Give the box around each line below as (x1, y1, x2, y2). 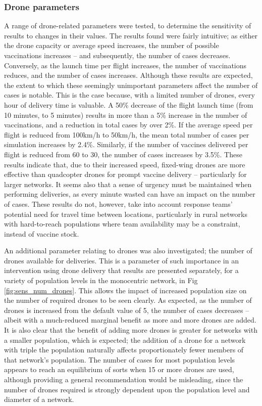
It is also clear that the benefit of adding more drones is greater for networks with (4, 325, 257, 335)
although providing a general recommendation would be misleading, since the (4, 374, 243, 384)
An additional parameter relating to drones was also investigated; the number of (4, 245, 252, 256)
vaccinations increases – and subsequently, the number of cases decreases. (4, 50, 231, 60)
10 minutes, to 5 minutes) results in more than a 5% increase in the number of (4, 109, 247, 120)
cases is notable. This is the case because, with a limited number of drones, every (4, 89, 255, 100)
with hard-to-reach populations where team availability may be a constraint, (4, 218, 240, 229)
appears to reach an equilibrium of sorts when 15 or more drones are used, (4, 364, 234, 375)
